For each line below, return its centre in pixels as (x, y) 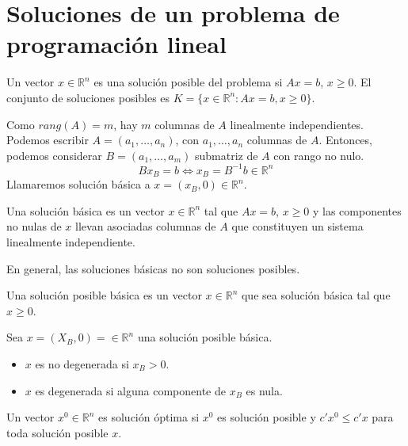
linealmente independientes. (297, 124)
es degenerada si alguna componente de (130, 390)
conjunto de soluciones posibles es (88, 97)
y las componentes (357, 210)
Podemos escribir (48, 140)
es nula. (264, 390)
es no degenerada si (82, 363)
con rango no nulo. (319, 155)
